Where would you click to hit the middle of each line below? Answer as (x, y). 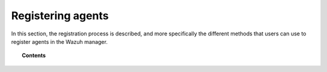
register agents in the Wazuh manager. (60, 41)
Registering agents (60, 16)
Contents (34, 55)
